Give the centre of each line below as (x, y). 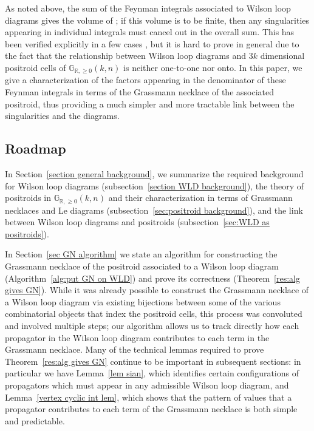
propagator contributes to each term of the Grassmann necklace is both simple (151, 409)
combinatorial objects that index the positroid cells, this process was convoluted (154, 314)
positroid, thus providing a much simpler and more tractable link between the (150, 104)
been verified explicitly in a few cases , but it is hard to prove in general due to (152, 43)
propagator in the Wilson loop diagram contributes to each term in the (137, 337)
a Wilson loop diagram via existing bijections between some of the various (143, 301)
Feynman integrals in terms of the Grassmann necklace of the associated (140, 92)
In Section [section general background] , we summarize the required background (154, 174)
